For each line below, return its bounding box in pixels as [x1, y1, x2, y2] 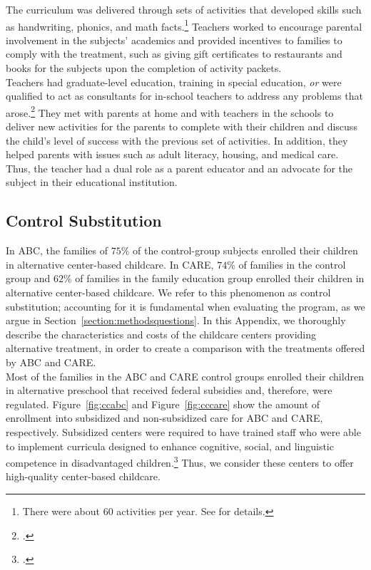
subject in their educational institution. [6, 175, 178, 190]
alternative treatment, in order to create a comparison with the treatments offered [6, 341, 365, 356]
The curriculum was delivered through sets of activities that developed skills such [6, 2, 362, 16]
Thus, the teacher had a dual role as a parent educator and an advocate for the [6, 160, 353, 175]
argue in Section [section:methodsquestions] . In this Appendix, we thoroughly [6, 313, 346, 328]
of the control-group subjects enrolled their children [132, 243, 358, 258]
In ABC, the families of [6, 243, 108, 258]
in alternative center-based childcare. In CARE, [6, 256, 214, 271]
